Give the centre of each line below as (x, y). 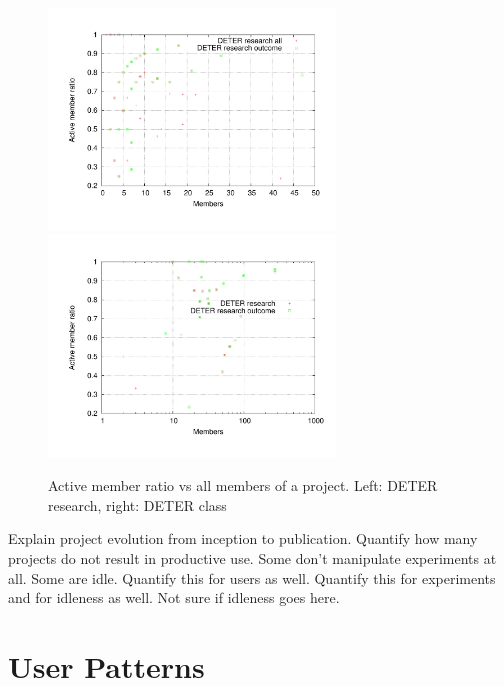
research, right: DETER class (137, 504)
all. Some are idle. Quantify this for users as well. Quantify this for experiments (252, 577)
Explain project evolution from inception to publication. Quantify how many (243, 538)
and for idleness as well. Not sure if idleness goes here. (174, 597)
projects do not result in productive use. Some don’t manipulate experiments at (252, 557)
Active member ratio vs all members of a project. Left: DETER (243, 485)
